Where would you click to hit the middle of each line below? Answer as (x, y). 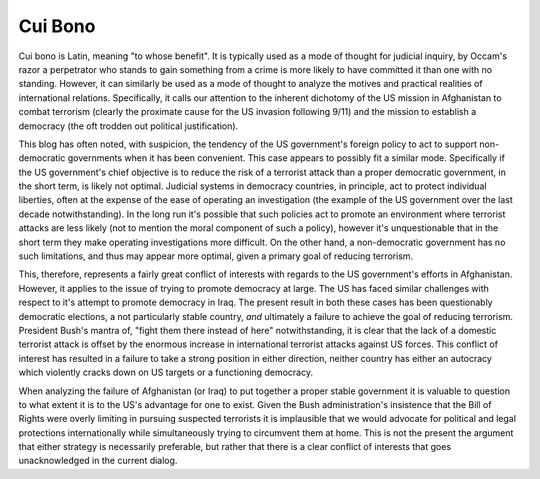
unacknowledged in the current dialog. (98, 461)
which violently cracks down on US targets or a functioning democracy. (166, 372)
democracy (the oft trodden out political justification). (128, 126)
